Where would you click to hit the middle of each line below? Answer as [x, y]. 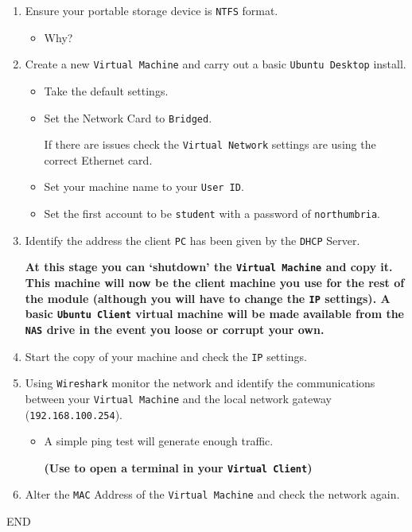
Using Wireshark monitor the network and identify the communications [200, 383]
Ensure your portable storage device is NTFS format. [152, 10]
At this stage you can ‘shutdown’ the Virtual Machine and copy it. [209, 267]
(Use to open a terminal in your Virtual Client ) [178, 467]
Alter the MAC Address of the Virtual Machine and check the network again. [212, 494]
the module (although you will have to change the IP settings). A [208, 298]
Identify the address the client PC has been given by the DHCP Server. [192, 240]
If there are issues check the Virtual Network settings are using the [210, 144]
